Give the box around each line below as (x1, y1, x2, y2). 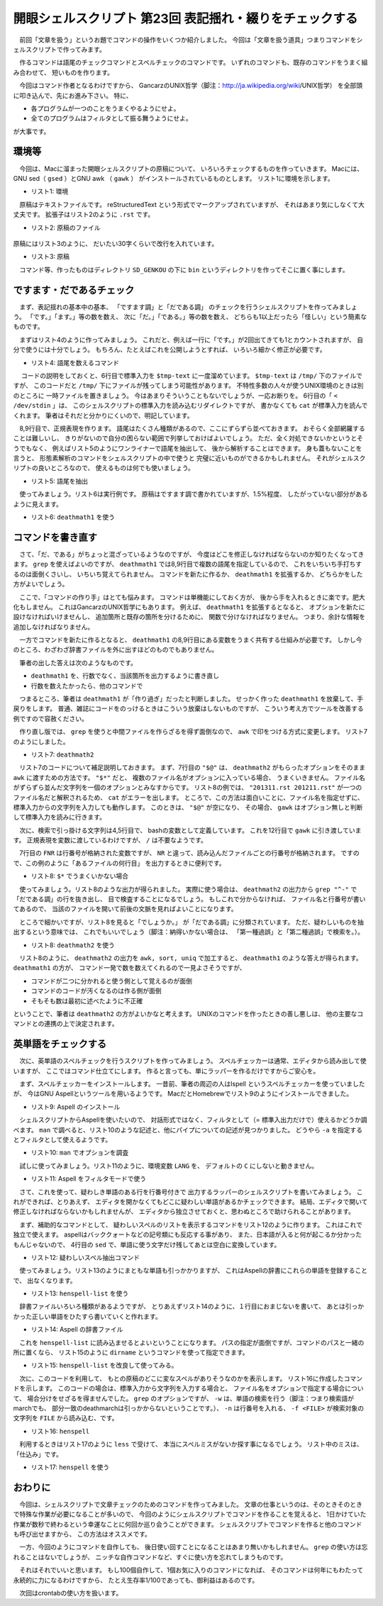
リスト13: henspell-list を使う (30, 1289, 129, 1298)
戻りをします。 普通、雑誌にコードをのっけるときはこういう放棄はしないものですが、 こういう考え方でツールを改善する (13, 704, 365, 713)
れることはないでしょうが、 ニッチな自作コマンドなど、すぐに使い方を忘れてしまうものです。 (13, 1553, 287, 1561)
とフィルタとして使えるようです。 (13, 1135, 112, 1144)
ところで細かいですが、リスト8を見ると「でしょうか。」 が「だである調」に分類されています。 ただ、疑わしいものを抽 (18, 918, 365, 926)
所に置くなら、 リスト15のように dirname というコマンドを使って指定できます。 (13, 1348, 249, 1357)
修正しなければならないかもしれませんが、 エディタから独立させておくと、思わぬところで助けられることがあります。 (13, 1208, 355, 1216)
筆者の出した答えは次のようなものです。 (18, 658, 138, 667)
